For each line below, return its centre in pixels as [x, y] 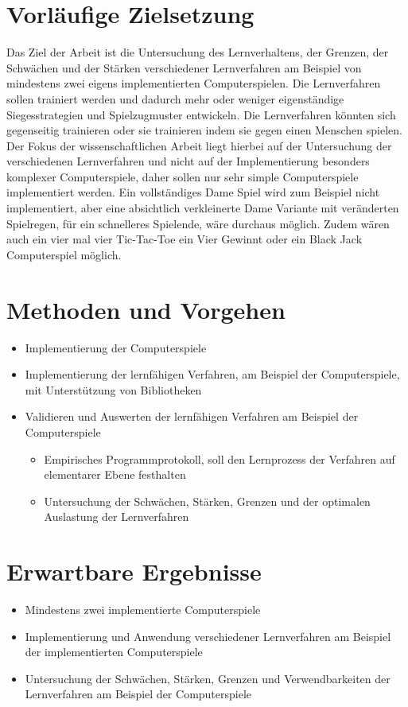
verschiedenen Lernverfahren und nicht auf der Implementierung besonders [188, 161]
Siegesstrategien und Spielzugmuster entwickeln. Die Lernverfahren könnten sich [201, 114]
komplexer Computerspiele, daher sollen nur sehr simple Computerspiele [183, 176]
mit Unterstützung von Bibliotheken [113, 389]
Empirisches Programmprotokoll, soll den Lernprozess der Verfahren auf [220, 458]
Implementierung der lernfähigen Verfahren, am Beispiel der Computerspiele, [212, 374]
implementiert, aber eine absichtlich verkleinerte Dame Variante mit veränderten [203, 208]
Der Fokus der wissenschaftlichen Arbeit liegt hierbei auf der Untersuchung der [199, 145]
